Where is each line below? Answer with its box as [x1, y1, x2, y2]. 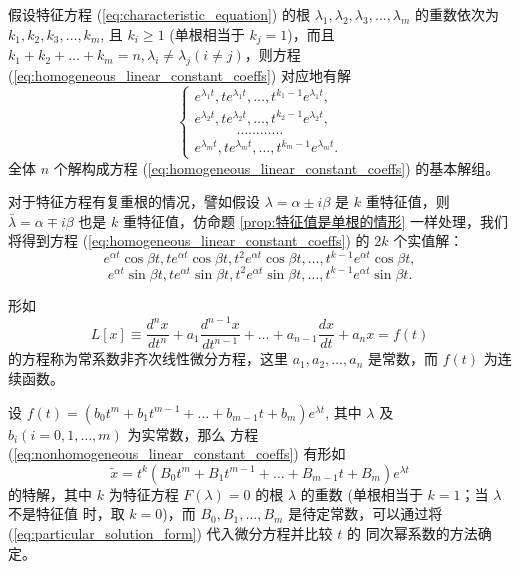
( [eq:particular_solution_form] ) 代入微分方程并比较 [8, 523, 333, 543]
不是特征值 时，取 [8, 503, 125, 524]
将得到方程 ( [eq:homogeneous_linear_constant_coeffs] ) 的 [8, 230, 370, 251]
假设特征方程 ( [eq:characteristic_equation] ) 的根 [8, 4, 310, 24]
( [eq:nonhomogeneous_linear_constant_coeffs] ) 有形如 [8, 443, 346, 464]
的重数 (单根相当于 [300, 483, 423, 504]
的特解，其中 [8, 483, 92, 504]
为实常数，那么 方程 [127, 423, 259, 444]
